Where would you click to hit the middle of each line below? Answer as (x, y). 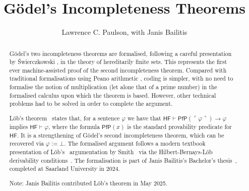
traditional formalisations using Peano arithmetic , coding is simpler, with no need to (121, 78)
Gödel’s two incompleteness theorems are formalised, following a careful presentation (120, 53)
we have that (144, 118)
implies (19, 127)
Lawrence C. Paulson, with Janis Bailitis (125, 32)
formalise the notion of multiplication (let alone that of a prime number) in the (113, 87)
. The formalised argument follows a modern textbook (135, 143)
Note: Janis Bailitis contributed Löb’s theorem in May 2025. (88, 183)
